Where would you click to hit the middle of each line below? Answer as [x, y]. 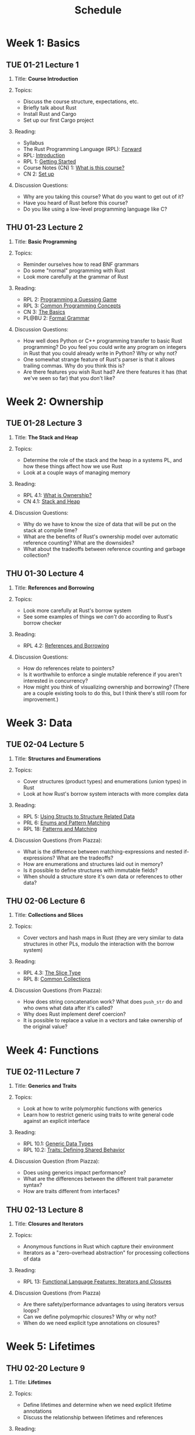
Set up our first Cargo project [58, 120]
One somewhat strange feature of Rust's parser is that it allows [99, 359]
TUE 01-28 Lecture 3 [44, 423]
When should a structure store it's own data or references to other [103, 876]
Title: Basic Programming [46, 241]
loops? [31, 1311]
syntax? [33, 1185]
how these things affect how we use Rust [73, 466]
